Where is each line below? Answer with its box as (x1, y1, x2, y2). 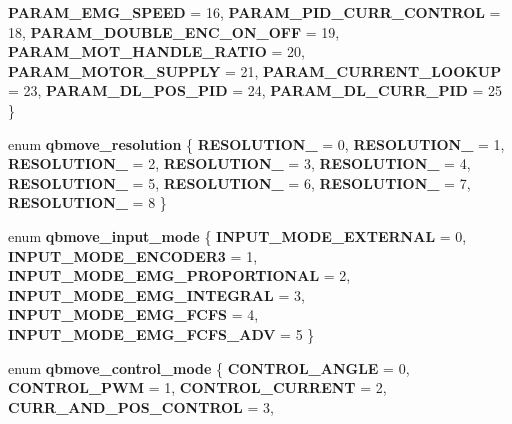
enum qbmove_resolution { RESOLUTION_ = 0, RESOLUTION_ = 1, (8, 133, 505, 154)
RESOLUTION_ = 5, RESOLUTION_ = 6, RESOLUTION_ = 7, (8, 172, 471, 193)
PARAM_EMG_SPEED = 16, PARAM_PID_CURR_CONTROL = (8, 2, 501, 22)
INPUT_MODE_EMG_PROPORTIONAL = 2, (8, 265, 351, 286)
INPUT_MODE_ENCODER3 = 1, (8, 245, 258, 266)
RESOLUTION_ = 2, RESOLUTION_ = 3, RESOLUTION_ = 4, (8, 153, 471, 174)
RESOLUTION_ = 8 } (8, 192, 167, 213)
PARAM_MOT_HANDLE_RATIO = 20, (8, 41, 305, 62)
